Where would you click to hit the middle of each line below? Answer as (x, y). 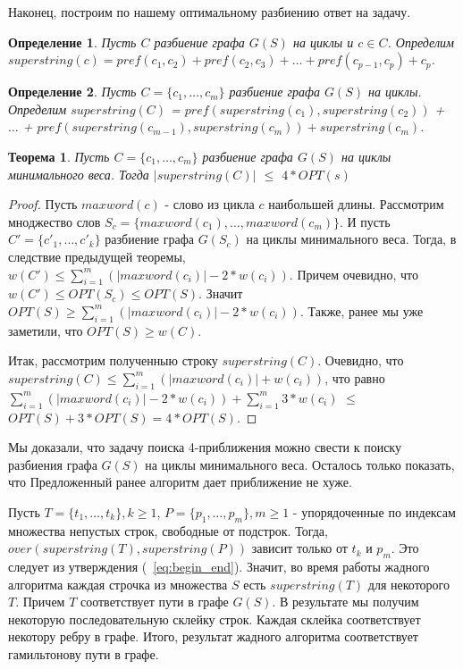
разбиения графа (53, 464)
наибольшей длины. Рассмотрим (356, 204)
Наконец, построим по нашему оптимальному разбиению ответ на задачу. (210, 12)
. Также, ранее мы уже (362, 310)
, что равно (355, 377)
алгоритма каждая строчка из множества (118, 584)
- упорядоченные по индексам (374, 511)
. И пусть (365, 221)
